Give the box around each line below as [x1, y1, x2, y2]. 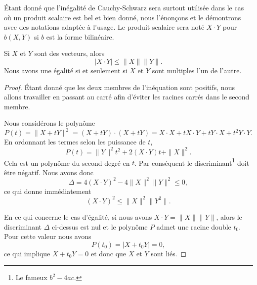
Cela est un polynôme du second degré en [4, 157, 130, 168]
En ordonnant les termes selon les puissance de [4, 137, 146, 147]
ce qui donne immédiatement [4, 186, 91, 196]
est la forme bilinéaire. [46, 31, 114, 42]
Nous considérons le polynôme [4, 118, 95, 128]
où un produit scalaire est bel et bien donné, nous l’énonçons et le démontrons [4, 12, 241, 22]
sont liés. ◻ [151, 248, 187, 258]
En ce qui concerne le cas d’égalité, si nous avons [4, 211, 152, 222]
